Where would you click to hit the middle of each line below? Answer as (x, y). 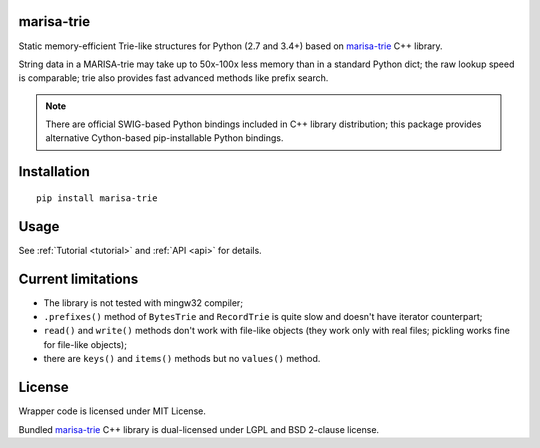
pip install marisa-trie (97, 198)
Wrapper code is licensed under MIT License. (112, 411)
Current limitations (78, 278)
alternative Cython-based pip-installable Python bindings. (164, 138)
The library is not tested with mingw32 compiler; (143, 302)
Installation (54, 171)
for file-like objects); (85, 344)
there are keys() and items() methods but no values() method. (182, 359)
